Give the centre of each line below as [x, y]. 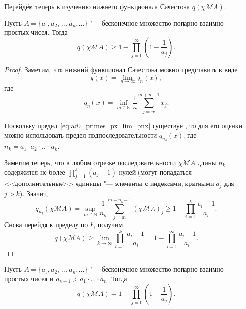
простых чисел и [29, 278]
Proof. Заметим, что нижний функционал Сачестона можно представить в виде [121, 70]
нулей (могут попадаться [155, 172]
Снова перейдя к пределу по [46, 224]
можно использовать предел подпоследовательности [81, 135]
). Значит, [34, 193]
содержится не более [35, 172]
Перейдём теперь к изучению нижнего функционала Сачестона [97, 6]
